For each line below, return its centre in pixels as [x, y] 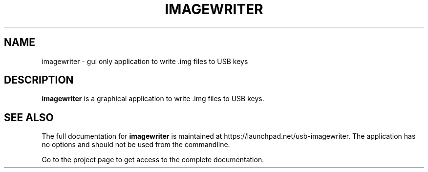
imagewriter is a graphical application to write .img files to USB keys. [153, 99]
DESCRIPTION [39, 80]
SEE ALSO [29, 117]
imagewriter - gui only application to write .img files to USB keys [145, 61]
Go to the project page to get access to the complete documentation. [153, 160]
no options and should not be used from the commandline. [136, 145]
